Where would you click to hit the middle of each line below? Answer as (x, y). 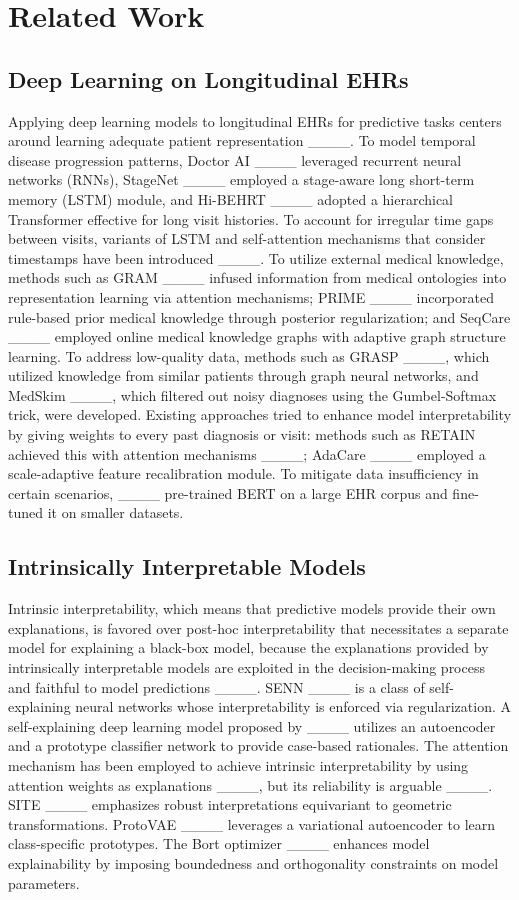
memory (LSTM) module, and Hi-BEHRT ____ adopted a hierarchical (231, 198)
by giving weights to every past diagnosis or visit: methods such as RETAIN (242, 434)
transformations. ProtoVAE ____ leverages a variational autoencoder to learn (252, 823)
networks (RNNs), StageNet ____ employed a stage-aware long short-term (241, 179)
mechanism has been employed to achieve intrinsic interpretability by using (238, 765)
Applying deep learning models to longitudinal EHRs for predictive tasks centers (255, 120)
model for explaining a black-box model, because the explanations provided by (248, 647)
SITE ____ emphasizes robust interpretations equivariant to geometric (230, 804)
